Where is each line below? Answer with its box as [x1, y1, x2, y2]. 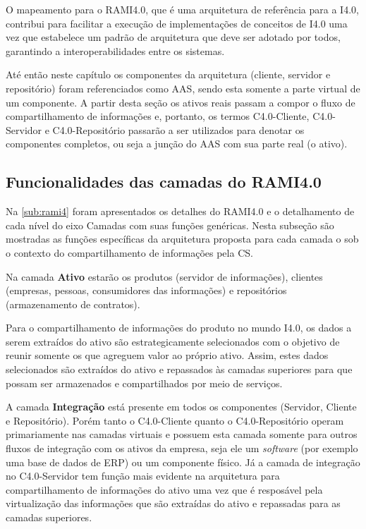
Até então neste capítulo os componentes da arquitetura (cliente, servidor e [6, 67, 331, 82]
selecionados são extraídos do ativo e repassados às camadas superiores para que [6, 362, 353, 377]
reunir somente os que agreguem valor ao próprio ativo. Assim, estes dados [6, 348, 329, 363]
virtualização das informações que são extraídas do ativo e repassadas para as [6, 496, 341, 511]
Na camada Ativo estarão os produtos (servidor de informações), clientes [6, 269, 323, 284]
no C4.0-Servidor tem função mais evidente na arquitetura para [6, 468, 280, 483]
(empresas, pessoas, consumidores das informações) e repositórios [6, 283, 287, 298]
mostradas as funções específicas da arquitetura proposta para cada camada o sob [6, 231, 359, 246]
